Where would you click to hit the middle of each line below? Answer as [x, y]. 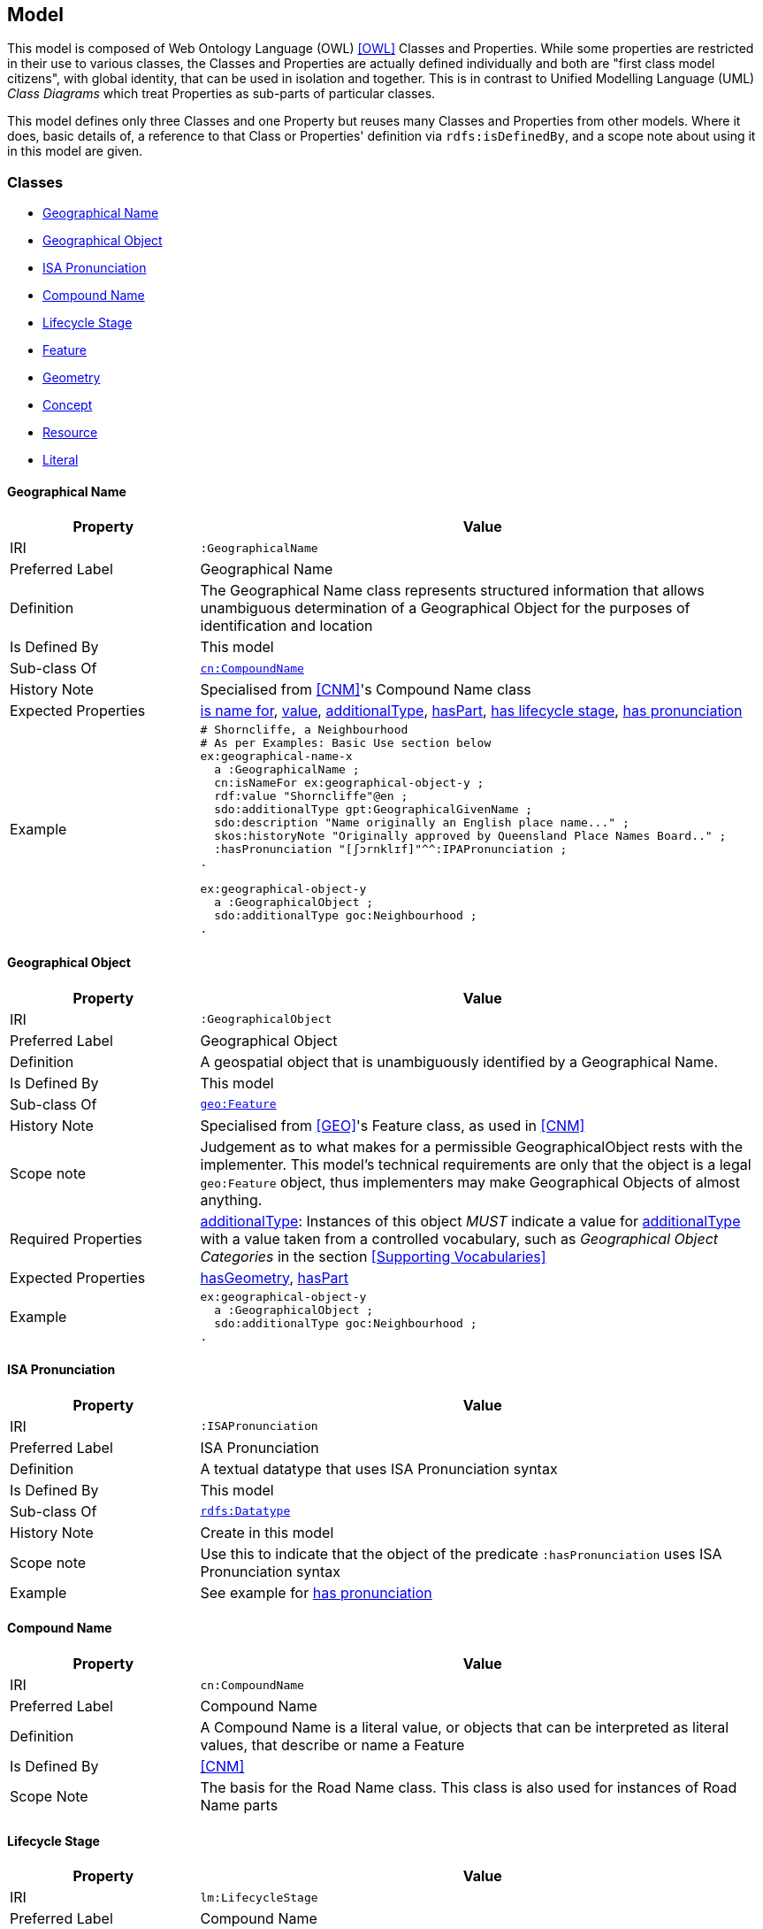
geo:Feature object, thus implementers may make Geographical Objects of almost [470, 1182]
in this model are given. [75, 151]
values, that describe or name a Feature [332, 1745]
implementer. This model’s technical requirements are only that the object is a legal [476, 1164]
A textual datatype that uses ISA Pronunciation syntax [379, 1468]
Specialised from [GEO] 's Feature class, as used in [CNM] [393, 1125]
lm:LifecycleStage [259, 1897]
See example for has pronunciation [316, 1592]
